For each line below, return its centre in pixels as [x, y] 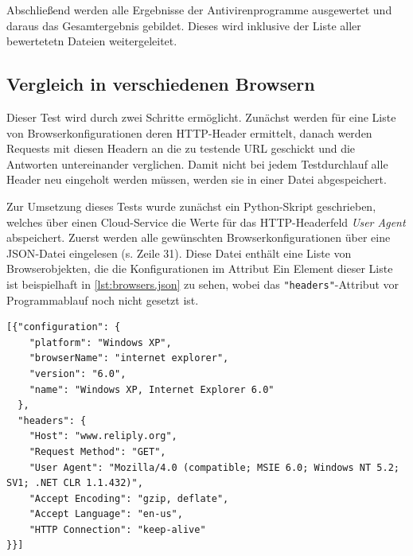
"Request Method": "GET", [97, 451]
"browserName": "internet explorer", [129, 358]
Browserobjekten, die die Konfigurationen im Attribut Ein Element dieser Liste [200, 268]
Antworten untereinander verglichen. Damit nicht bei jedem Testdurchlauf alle [197, 163]
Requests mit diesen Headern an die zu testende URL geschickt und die [181, 148]
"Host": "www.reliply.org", [103, 436]
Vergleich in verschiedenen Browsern [161, 84]
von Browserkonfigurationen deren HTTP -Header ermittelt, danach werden [189, 132]
